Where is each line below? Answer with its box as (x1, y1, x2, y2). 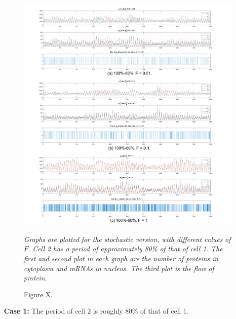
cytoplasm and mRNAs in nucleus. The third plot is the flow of (24, 263, 214, 273)
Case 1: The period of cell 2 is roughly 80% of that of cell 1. (4, 306, 189, 316)
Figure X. (24, 289, 53, 299)
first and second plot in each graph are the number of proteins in (24, 253, 219, 263)
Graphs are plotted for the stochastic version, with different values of (24, 234, 231, 244)
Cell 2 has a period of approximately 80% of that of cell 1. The (32, 243, 223, 254)
